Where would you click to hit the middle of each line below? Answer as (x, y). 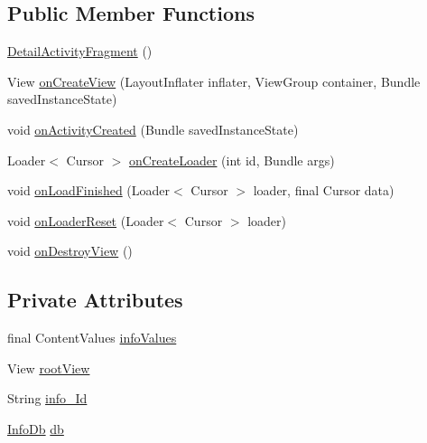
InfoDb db (36, 428)
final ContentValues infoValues (92, 338)
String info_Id (47, 398)
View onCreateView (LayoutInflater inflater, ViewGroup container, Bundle (214, 81)
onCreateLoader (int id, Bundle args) (232, 160)
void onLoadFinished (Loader (89, 190)
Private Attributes (95, 300)
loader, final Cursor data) (324, 190)
